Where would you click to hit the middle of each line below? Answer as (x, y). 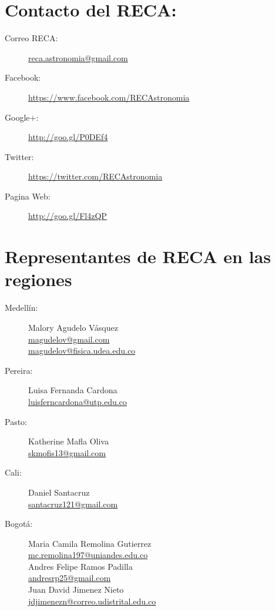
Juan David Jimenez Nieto (76, 590)
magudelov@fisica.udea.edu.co (82, 351)
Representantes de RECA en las (138, 256)
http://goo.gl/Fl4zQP (68, 216)
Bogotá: (19, 524)
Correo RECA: (31, 38)
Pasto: (16, 421)
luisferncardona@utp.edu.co (78, 401)
